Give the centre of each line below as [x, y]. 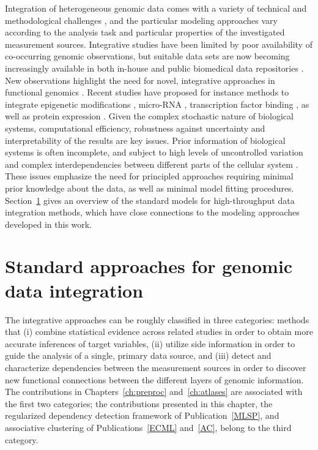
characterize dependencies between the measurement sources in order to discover [156, 367]
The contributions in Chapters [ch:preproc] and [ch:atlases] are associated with [154, 392]
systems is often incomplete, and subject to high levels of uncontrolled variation [154, 152]
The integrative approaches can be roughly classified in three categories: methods [157, 319]
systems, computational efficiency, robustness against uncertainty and [135, 128]
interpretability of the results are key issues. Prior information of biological [145, 140]
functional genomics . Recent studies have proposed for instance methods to [147, 92]
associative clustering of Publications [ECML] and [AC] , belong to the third [148, 427]
